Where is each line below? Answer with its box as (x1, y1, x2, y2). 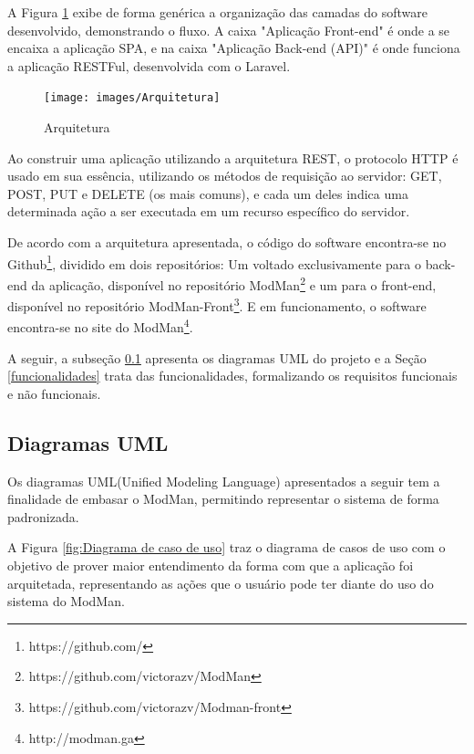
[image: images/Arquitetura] (44, 91, 221, 105)
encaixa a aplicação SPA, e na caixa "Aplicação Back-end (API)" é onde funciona (7, 38, 460, 58)
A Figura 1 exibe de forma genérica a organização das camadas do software (7, 3, 428, 21)
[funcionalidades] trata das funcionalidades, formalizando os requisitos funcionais (7, 366, 458, 385)
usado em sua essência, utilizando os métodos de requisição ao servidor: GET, (7, 166, 442, 185)
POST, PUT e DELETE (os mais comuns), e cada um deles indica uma (7, 183, 408, 203)
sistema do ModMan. (7, 592, 125, 611)
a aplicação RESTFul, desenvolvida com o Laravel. (7, 56, 291, 75)
